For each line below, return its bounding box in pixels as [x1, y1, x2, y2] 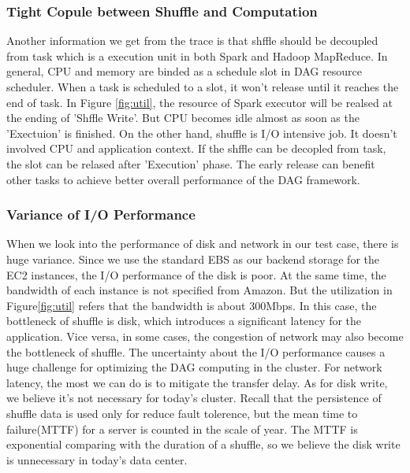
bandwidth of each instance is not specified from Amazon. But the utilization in [6, 282, 393, 298]
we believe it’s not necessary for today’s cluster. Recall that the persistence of [6, 390, 382, 406]
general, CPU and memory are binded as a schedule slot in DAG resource [6, 63, 362, 79]
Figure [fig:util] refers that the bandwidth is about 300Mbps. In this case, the [6, 297, 377, 313]
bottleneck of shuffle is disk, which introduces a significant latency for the [6, 312, 362, 329]
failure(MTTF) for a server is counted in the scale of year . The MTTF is [6, 420, 358, 437]
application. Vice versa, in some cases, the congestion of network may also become [6, 327, 404, 344]
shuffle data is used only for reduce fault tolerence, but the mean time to [6, 405, 358, 421]
